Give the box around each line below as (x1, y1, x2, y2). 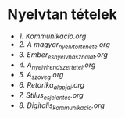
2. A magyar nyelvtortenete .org (18, 39, 110, 51)
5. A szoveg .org (18, 70, 64, 81)
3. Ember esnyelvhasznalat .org (18, 49, 109, 61)
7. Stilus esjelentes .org (18, 90, 84, 102)
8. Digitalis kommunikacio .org (18, 100, 105, 112)
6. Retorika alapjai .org (18, 80, 85, 91)
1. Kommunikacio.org (18, 31, 87, 41)
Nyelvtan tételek (7, 5, 118, 23)
